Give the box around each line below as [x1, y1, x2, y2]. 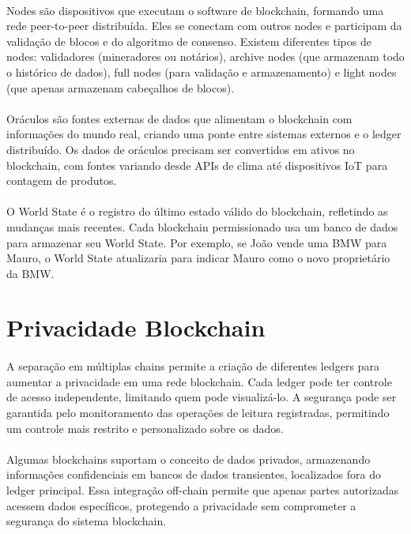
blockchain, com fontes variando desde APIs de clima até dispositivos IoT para [6, 156, 388, 173]
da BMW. [6, 265, 55, 281]
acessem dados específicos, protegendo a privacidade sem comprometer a [6, 497, 356, 513]
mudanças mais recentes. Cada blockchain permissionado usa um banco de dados [6, 218, 398, 235]
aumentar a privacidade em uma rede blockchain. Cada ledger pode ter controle [6, 373, 392, 389]
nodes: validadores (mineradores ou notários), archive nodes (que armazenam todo [6, 48, 405, 65]
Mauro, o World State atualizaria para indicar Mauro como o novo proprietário [6, 250, 390, 266]
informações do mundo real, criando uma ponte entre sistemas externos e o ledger [6, 126, 402, 142]
